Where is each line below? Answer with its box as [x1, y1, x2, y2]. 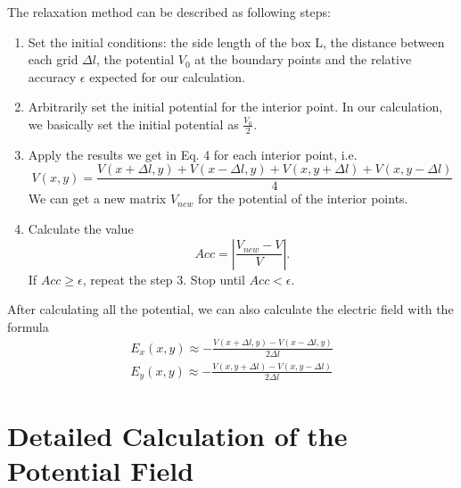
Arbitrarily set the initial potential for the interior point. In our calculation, [28, 97, 443, 116]
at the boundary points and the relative [194, 50, 412, 69]
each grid [28, 50, 78, 69]
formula [7, 317, 49, 335]
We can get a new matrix [28, 189, 167, 208]
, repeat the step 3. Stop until [82, 269, 245, 288]
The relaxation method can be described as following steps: [7, 3, 331, 21]
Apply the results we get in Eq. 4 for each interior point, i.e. [28, 145, 358, 163]
